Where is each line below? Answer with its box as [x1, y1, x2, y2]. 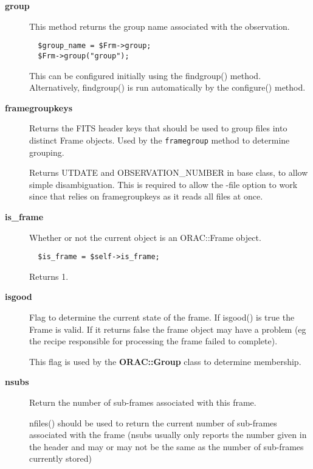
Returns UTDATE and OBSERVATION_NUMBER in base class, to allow [29, 166, 308, 179]
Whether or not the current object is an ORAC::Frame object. [29, 231, 261, 243]
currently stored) [29, 452, 92, 465]
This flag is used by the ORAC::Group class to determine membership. [29, 355, 301, 367]
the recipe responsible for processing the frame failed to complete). [29, 335, 278, 347]
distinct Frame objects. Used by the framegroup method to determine [29, 133, 290, 146]
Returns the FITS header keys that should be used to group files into [29, 122, 287, 134]
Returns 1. [29, 269, 69, 282]
